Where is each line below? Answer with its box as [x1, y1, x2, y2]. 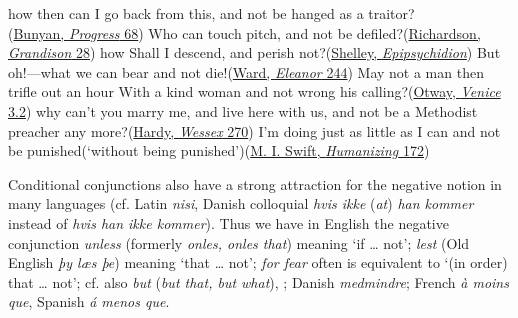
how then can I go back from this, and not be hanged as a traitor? [8, 3, 415, 23]
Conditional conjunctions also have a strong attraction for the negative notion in [8, 173, 502, 194]
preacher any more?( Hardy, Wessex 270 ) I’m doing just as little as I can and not [8, 120, 501, 141]
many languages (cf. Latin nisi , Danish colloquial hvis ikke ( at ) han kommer [8, 193, 474, 214]
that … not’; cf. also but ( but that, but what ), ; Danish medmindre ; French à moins [8, 271, 509, 292]
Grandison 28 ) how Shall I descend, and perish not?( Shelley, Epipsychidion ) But [8, 42, 501, 63]
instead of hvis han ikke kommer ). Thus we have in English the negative [8, 212, 449, 233]
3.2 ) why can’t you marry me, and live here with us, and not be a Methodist [8, 100, 478, 121]
